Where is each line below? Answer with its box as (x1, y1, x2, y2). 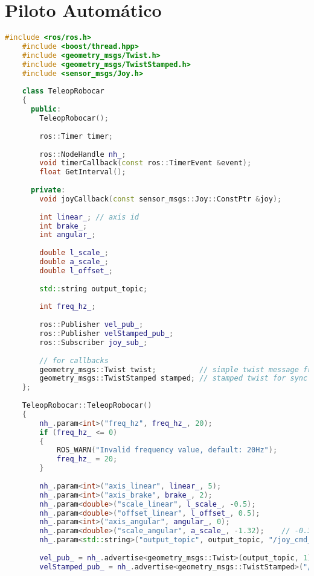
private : (30, 186, 66, 194)
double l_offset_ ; (39, 266, 114, 275)
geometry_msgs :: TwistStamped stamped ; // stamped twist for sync (39, 374, 308, 383)
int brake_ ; (39, 221, 88, 230)
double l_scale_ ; (39, 248, 109, 258)
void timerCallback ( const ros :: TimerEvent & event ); (39, 159, 252, 168)
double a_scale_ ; (39, 258, 109, 266)
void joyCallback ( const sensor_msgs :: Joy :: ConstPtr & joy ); (39, 194, 282, 203)
